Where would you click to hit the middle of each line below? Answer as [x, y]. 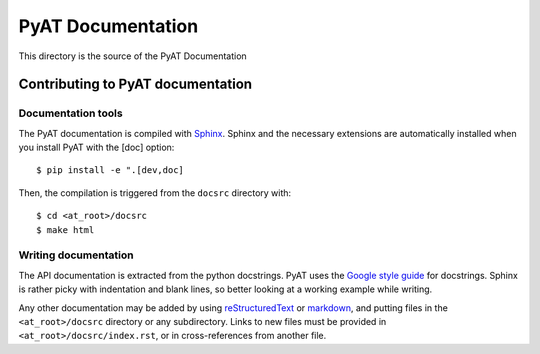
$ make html [65, 229]
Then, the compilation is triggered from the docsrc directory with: [155, 192]
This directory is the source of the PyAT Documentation [132, 56]
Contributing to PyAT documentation [135, 84]
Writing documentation [76, 255]
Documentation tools [71, 113]
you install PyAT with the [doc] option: [96, 147]
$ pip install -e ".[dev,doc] [110, 170]
